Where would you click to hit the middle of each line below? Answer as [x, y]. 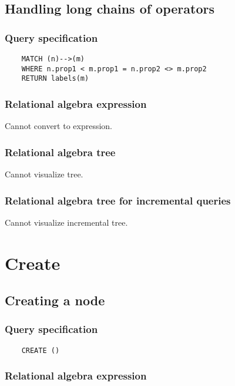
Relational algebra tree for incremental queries [118, 200]
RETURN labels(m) [55, 79]
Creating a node [55, 300]
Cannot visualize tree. [44, 174]
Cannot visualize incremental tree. [66, 222]
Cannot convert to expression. [59, 126]
